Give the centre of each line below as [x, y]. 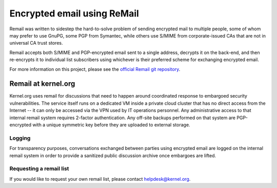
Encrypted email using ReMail [74, 13]
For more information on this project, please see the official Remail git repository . [95, 69]
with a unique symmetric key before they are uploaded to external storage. [111, 125]
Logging [20, 138]
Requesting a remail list [39, 168]
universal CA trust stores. [36, 43]
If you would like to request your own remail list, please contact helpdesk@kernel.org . [100, 179]
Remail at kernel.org [42, 84]
